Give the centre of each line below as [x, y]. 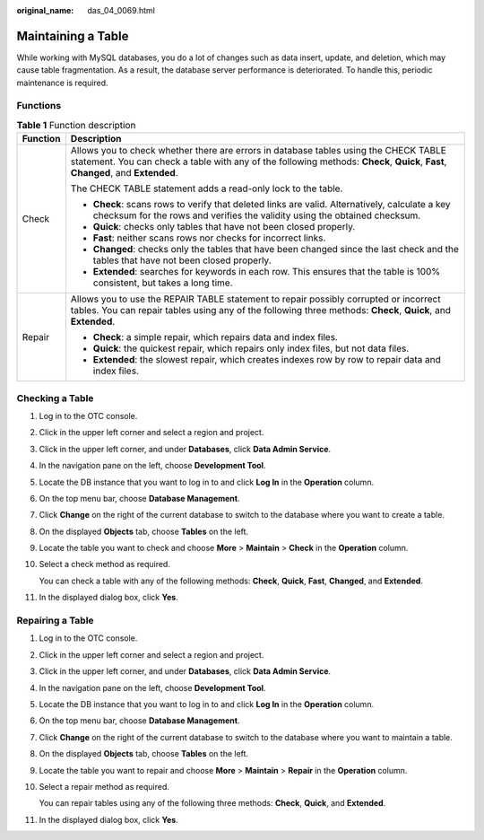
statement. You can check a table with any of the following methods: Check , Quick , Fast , [259, 162]
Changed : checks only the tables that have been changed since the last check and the [276, 249]
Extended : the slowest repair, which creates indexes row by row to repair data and [267, 360]
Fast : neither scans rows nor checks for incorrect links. [209, 238]
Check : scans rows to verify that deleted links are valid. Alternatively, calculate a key [272, 205]
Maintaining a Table [73, 36]
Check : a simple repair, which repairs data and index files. [215, 337]
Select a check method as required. [104, 564]
